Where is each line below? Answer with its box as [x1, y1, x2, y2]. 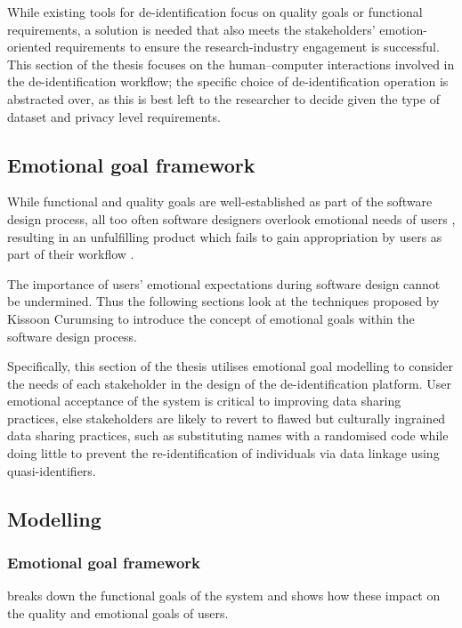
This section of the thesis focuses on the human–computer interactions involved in [7, 54, 455, 73]
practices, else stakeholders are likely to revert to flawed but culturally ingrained [7, 408, 446, 427]
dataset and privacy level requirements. [7, 107, 221, 125]
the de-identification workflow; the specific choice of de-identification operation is [7, 72, 449, 91]
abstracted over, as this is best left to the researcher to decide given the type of [7, 89, 440, 108]
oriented [7, 37, 52, 56]
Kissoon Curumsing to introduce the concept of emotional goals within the [7, 309, 415, 327]
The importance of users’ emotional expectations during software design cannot [7, 274, 441, 293]
